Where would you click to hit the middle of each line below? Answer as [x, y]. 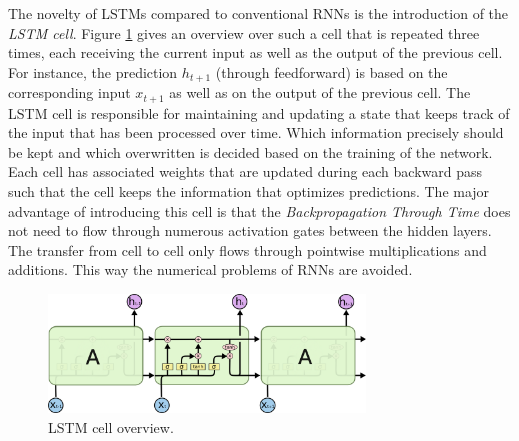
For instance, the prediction [93, 71]
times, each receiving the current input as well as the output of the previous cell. [255, 52]
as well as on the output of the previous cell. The [320, 92]
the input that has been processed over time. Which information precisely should [256, 132]
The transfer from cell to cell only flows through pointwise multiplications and [247, 249]
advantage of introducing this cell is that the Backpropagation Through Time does [259, 210]
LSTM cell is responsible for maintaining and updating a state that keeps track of [259, 112]
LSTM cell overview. [111, 426]
